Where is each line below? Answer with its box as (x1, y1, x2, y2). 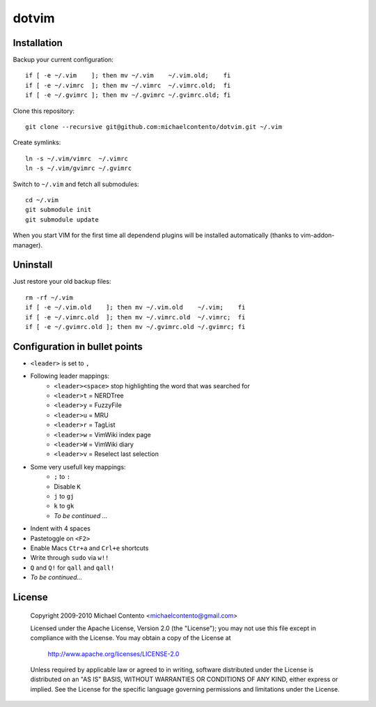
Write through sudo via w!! (30, 554, 109, 562)
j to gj (54, 492, 75, 500)
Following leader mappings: (30, 372, 110, 380)
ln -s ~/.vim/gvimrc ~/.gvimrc (25, 165, 132, 172)
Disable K (54, 482, 81, 491)
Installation (13, 37, 63, 49)
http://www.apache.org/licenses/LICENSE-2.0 (47, 649, 180, 658)
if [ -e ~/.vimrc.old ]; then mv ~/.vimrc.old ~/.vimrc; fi (25, 313, 246, 321)
